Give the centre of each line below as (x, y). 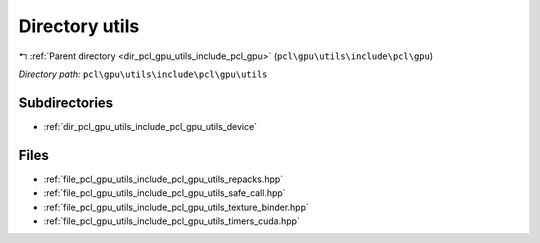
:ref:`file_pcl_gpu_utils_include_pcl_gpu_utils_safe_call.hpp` (164, 193)
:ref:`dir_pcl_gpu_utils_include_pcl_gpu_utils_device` (150, 126)
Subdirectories (66, 102)
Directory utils (79, 26)
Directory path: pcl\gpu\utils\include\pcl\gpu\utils (143, 74)
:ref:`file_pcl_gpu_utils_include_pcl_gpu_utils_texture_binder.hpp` (176, 207)
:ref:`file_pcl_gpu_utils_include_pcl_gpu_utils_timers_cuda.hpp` (171, 221)
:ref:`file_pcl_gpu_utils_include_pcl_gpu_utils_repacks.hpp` (163, 179)
